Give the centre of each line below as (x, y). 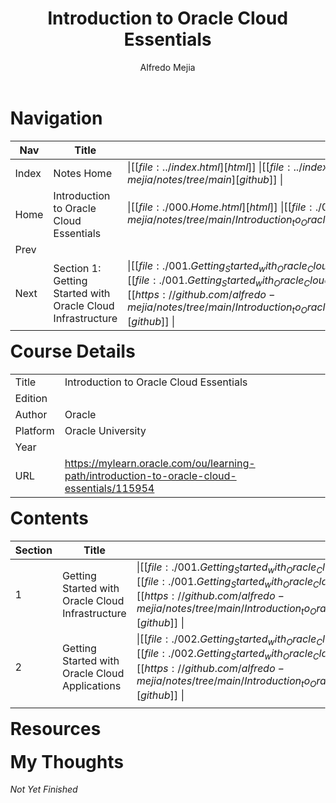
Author (31, 414)
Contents (49, 518)
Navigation (56, 118)
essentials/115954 (109, 488)
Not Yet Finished (44, 789)
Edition (31, 398)
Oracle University (105, 430)
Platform (35, 430)
